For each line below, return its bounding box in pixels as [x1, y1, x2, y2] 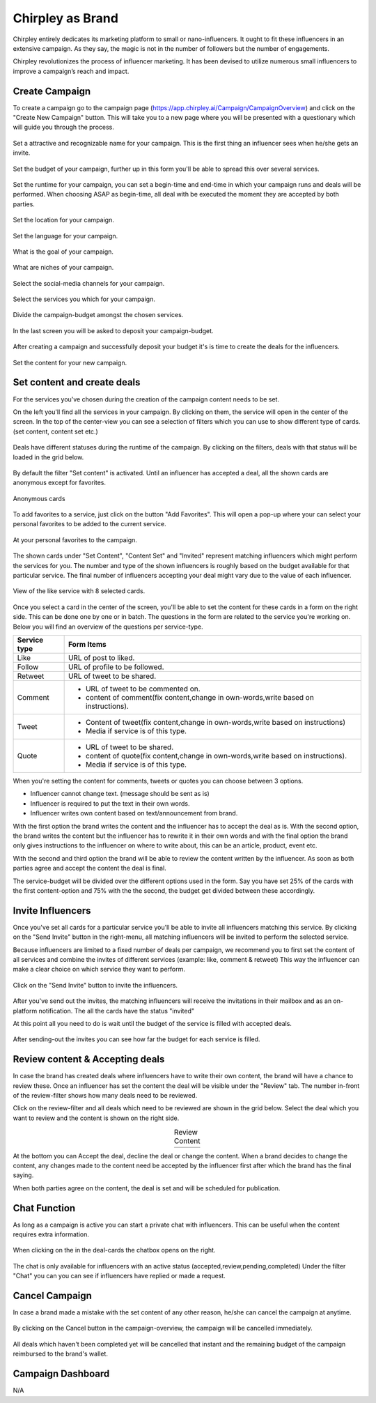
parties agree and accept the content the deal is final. [13, 864, 166, 873]
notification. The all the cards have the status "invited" [38, 1006, 195, 1015]
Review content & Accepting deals [13, 1053, 165, 1066]
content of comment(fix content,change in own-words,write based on [85, 692, 315, 702]
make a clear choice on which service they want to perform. [13, 965, 186, 974]
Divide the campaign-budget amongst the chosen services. [13, 311, 184, 319]
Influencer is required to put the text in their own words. [30, 799, 191, 808]
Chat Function [13, 1202, 76, 1214]
